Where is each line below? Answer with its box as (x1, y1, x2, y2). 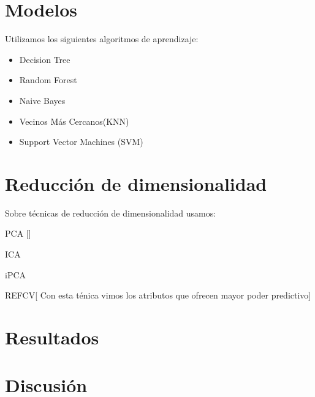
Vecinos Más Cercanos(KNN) (19, 114, 129, 127)
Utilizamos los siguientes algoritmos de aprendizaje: (5, 32, 199, 45)
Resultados (5, 324, 99, 349)
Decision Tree (19, 53, 70, 65)
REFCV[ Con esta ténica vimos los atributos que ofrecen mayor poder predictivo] (5, 289, 311, 302)
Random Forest (19, 73, 77, 86)
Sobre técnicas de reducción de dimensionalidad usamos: (5, 206, 216, 219)
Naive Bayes (19, 94, 66, 106)
